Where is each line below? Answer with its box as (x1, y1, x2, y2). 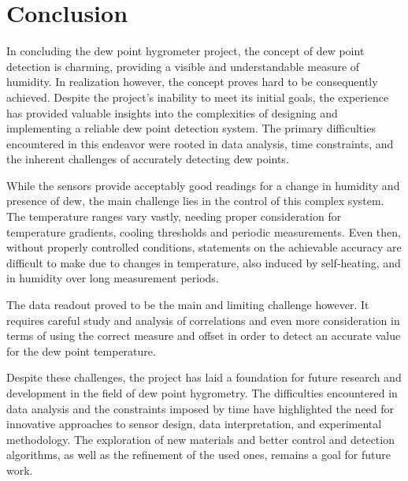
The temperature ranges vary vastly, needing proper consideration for (6, 208, 342, 225)
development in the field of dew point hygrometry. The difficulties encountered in (6, 385, 398, 401)
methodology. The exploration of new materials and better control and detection (6, 431, 395, 447)
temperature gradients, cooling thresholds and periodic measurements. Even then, (6, 223, 401, 240)
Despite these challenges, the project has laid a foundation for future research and (6, 369, 402, 386)
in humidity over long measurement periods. (6, 270, 219, 286)
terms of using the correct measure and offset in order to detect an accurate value (6, 327, 401, 344)
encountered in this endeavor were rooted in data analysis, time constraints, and (6, 135, 394, 151)
